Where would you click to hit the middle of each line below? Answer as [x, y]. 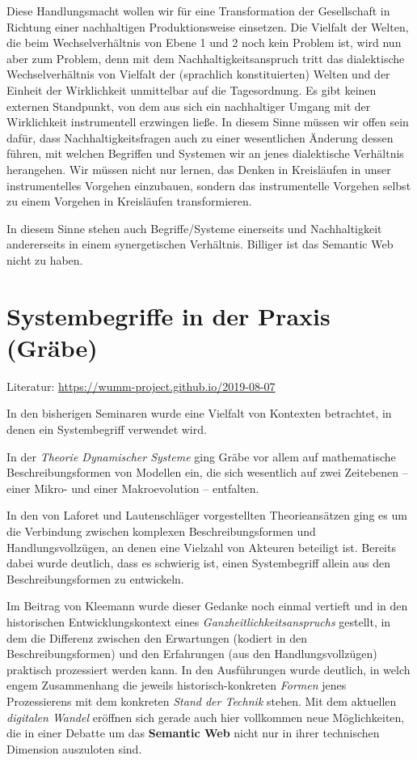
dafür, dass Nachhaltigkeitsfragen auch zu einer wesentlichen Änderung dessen [200, 137]
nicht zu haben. [45, 259]
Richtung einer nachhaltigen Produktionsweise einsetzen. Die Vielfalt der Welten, [208, 26]
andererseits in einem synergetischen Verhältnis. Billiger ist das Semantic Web [200, 244]
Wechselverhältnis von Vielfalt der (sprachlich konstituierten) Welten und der [198, 74]
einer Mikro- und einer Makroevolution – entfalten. [133, 488]
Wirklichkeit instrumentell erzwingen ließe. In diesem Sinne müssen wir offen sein [208, 122]
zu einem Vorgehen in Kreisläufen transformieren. [129, 201]
